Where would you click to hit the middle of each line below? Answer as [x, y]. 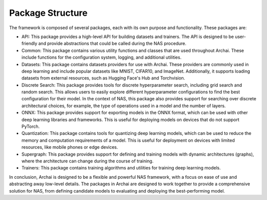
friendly [29, 43]
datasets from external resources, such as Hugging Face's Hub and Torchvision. [103, 78]
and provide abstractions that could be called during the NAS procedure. [112, 43]
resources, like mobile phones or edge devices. [70, 147]
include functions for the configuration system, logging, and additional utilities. [101, 57]
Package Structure [48, 13]
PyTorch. [31, 126]
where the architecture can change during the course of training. [88, 161]
